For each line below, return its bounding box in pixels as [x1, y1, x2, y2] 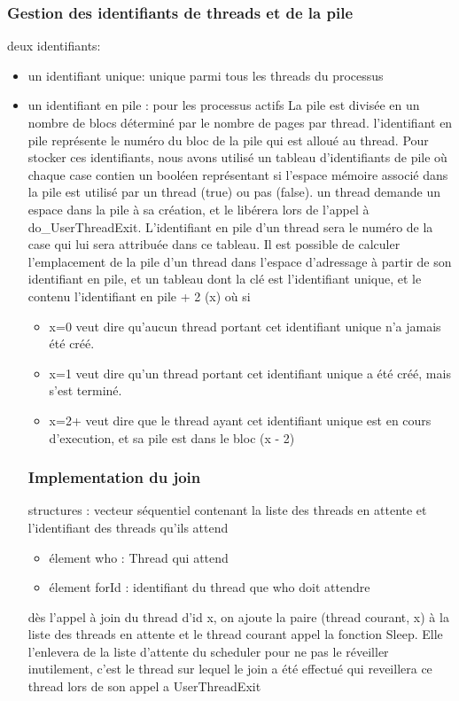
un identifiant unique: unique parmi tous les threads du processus [27, 66, 384, 84]
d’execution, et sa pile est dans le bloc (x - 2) [49, 428, 295, 447]
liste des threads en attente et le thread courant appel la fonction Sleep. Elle [27, 625, 443, 643]
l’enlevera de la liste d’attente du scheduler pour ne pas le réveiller [27, 642, 389, 660]
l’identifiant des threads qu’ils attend [27, 518, 229, 536]
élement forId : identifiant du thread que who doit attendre [49, 578, 370, 596]
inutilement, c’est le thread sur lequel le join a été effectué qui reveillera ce [27, 659, 432, 678]
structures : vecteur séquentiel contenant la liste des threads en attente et [27, 501, 427, 519]
